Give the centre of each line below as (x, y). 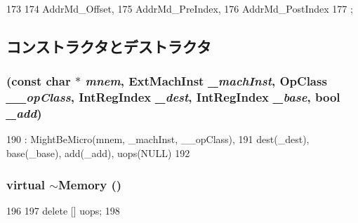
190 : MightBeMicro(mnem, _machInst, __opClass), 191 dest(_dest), (158, 139)
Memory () (90, 184)
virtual (26, 184)
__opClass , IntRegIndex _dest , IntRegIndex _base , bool (173, 97)
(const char (39, 81)
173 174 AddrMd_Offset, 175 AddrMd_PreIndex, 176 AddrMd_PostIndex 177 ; (180, 8)
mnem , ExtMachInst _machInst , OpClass (206, 81)
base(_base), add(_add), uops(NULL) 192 (98, 153)
